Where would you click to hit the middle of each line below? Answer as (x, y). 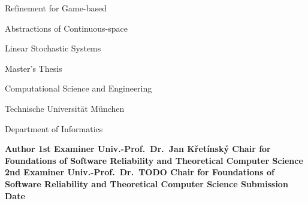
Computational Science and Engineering (78, 88)
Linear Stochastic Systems (53, 48)
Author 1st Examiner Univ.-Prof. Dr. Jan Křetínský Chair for (138, 149)
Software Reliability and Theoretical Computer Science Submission (147, 183)
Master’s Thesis (34, 68)
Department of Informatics (54, 128)
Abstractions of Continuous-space (66, 28)
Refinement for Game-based (56, 8)
